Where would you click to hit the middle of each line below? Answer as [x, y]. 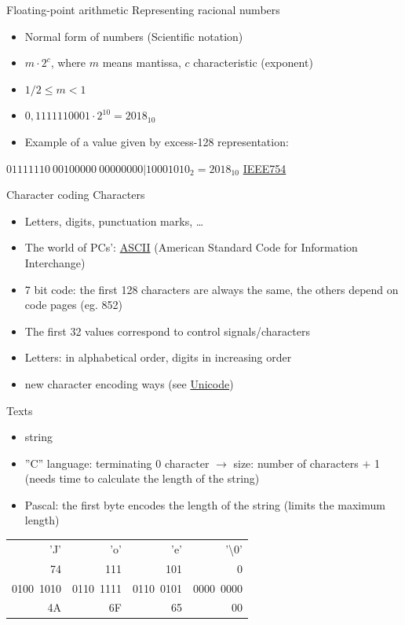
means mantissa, [142, 63]
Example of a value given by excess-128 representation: [157, 141]
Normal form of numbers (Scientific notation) [134, 36]
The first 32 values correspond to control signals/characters [167, 331]
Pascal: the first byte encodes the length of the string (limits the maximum [205, 504]
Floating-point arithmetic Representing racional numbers [143, 9]
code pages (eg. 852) [73, 305]
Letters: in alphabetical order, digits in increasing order [158, 357]
